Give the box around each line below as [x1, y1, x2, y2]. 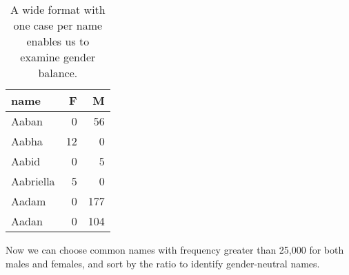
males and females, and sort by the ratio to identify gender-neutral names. [6, 256, 320, 270]
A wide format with [10, 1, 106, 17]
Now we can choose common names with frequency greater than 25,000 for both [6, 243, 344, 256]
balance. [38, 65, 78, 81]
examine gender [20, 49, 96, 65]
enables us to [26, 33, 90, 49]
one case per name [13, 17, 103, 33]
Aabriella [11, 173, 55, 189]
